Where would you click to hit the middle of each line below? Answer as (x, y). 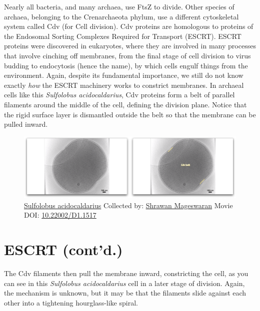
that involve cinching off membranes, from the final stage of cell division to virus (127, 55)
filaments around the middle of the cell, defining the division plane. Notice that (125, 104)
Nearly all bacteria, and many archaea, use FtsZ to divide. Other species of (119, 6)
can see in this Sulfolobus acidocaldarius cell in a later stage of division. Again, (124, 283)
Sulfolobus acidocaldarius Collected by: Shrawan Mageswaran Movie (128, 205)
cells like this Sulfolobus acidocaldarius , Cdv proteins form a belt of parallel (119, 95)
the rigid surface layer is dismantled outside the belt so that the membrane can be (130, 114)
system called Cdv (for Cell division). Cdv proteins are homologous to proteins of (129, 26)
